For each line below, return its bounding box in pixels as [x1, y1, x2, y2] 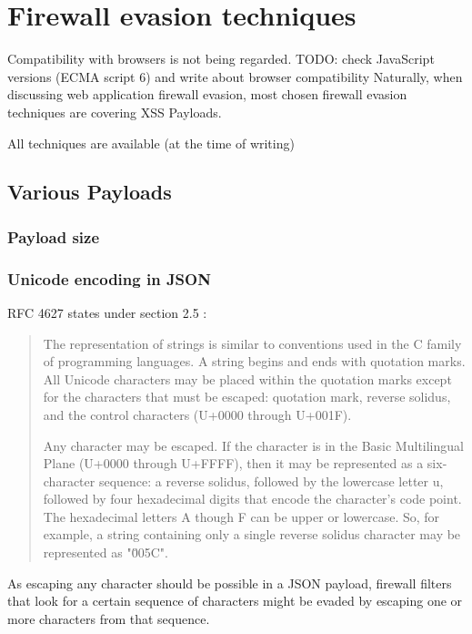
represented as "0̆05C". [43, 543, 168, 562]
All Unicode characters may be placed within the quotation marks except [43, 369, 452, 388]
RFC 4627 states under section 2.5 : [7, 302, 207, 322]
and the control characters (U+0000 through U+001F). [43, 404, 352, 424]
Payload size [7, 225, 100, 248]
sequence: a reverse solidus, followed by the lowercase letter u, [98, 471, 444, 490]
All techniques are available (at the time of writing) [7, 133, 295, 152]
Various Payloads [7, 178, 172, 206]
